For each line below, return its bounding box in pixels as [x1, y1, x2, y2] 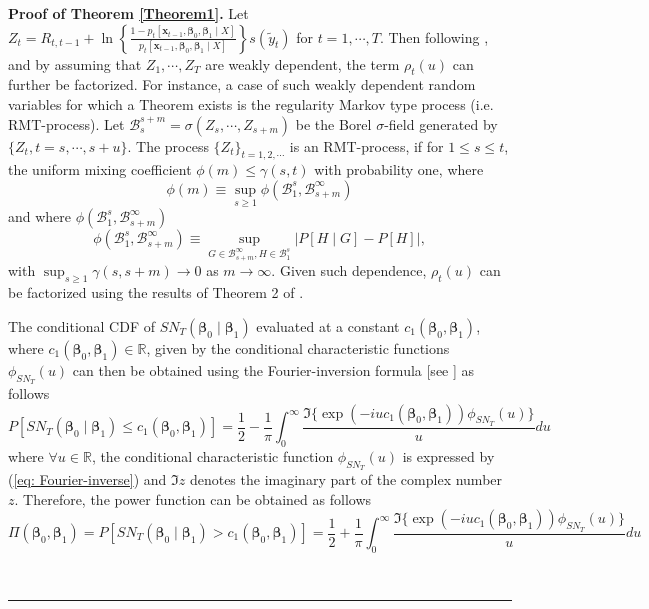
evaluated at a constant [256, 315, 400, 336]
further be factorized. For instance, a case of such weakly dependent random [8, 74, 476, 95]
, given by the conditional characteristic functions [146, 337, 450, 358]
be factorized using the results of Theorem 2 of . [8, 282, 304, 303]
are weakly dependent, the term [205, 53, 400, 74]
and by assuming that [8, 53, 142, 74]
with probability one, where [314, 159, 484, 180]
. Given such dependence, [271, 260, 427, 281]
